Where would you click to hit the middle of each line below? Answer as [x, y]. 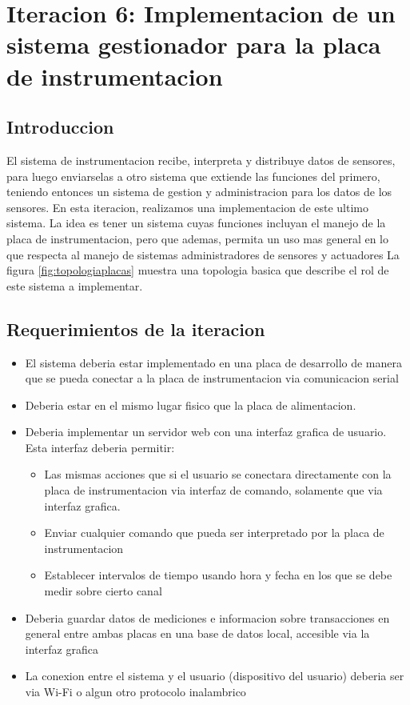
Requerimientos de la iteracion [136, 328]
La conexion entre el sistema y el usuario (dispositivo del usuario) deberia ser [215, 676]
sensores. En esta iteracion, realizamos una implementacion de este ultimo [187, 207]
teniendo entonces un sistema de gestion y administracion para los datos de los [199, 192]
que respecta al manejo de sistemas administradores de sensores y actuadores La [203, 254]
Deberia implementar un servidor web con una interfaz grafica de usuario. [206, 432]
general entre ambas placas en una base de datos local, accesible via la [197, 633]
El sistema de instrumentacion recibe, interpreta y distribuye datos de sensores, [201, 160]
